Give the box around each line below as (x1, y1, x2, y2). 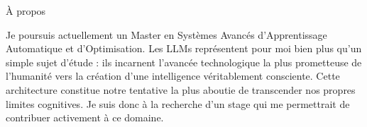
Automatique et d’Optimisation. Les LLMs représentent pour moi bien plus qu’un (6, 41, 362, 56)
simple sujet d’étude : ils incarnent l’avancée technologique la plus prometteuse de (6, 54, 362, 69)
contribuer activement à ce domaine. (6, 110, 164, 125)
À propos (6, 4, 46, 18)
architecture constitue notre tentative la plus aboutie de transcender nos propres (6, 82, 356, 97)
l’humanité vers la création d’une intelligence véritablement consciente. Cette (6, 68, 340, 83)
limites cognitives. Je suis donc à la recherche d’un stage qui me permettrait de (6, 96, 350, 111)
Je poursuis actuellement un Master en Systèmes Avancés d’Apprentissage (6, 27, 327, 42)
